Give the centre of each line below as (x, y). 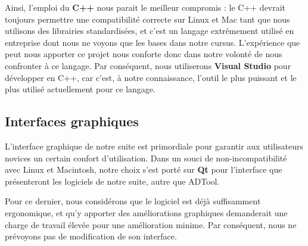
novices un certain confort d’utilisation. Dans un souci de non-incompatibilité (146, 158)
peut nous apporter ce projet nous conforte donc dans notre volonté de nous (144, 54)
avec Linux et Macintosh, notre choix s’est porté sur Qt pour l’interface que (144, 169)
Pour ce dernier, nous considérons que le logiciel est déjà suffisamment (133, 201)
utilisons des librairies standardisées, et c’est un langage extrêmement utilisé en (150, 31)
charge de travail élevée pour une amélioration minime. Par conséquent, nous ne (151, 224)
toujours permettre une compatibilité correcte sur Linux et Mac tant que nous (147, 19)
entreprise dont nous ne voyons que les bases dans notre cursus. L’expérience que (153, 42)
